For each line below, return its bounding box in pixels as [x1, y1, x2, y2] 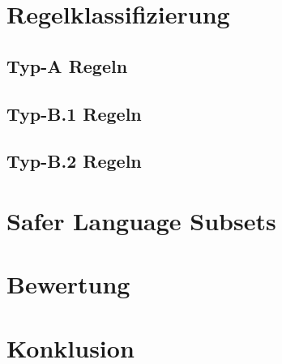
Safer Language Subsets [6, 203, 276, 237]
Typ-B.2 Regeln [6, 148, 142, 173]
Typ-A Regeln [6, 53, 128, 78]
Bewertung [6, 268, 130, 301]
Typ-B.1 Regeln [6, 101, 142, 126]
